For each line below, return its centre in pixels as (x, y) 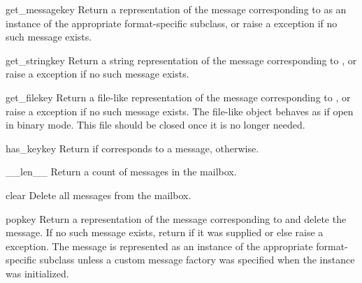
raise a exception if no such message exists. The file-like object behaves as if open (180, 111)
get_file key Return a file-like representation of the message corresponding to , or (178, 97)
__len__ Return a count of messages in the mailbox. (121, 172)
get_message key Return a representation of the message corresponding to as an (176, 9)
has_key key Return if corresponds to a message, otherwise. (132, 148)
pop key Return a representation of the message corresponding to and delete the (176, 218)
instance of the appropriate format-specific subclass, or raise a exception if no (172, 23)
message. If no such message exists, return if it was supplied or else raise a (165, 232)
